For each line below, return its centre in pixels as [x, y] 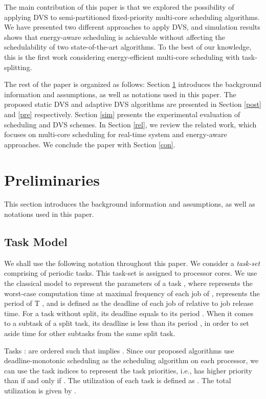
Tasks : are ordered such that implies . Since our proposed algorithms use [119, 350]
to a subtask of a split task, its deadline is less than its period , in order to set [127, 323]
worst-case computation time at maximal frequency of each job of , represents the [132, 293]
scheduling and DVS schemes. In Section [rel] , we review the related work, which [130, 124]
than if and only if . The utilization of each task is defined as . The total [118, 380]
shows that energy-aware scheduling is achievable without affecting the [115, 37]
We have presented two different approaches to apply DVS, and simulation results [132, 27]
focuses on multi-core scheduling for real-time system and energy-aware [116, 134]
